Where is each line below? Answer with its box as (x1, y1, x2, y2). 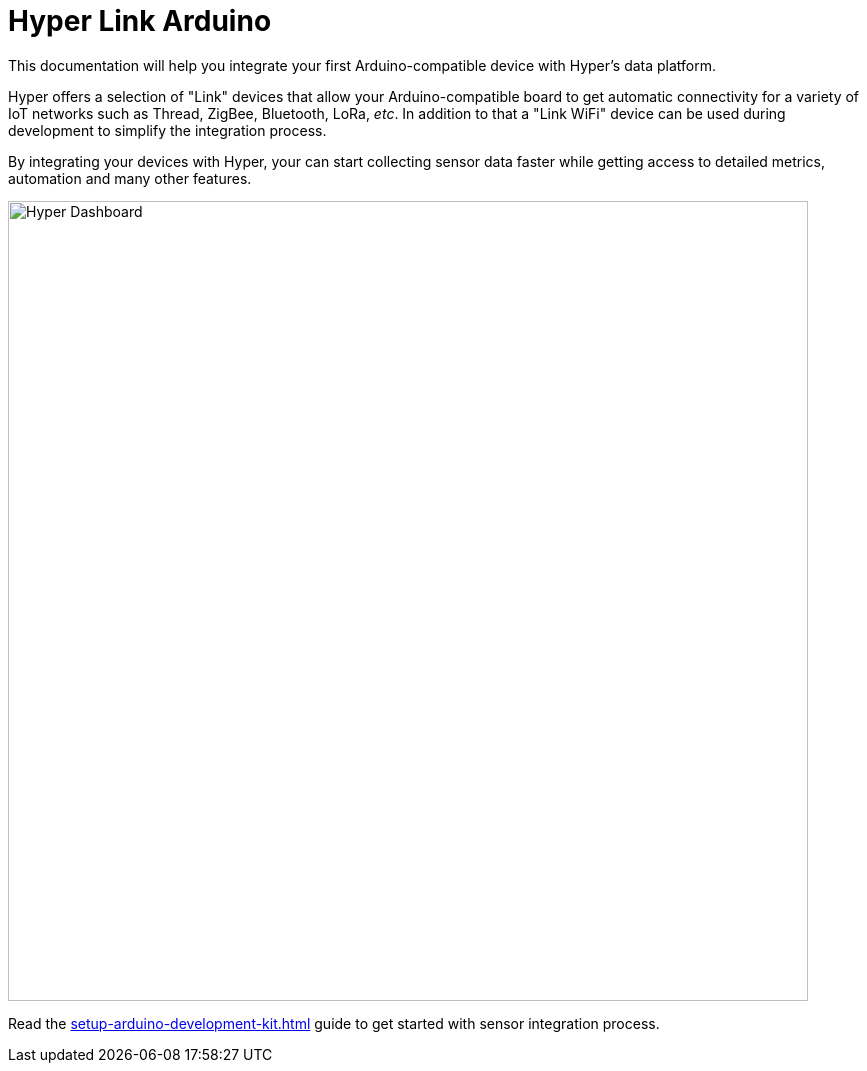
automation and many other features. (8, 169, 252, 187)
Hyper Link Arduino (8, 4, 272, 38)
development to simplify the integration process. (8, 121, 327, 139)
